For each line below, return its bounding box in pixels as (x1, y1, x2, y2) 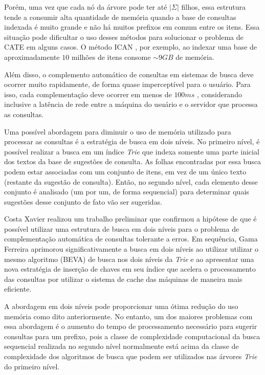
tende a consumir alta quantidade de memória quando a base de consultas (4, 11, 236, 22)
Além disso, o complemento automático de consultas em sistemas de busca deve (4, 69, 254, 79)
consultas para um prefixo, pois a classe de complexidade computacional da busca (4, 330, 260, 341)
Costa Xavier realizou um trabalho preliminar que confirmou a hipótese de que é (4, 213, 257, 224)
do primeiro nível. (4, 361, 60, 371)
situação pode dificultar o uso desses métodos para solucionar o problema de (4, 31, 244, 42)
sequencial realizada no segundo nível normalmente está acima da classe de (4, 341, 239, 351)
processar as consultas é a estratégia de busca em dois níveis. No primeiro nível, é (4, 136, 260, 147)
